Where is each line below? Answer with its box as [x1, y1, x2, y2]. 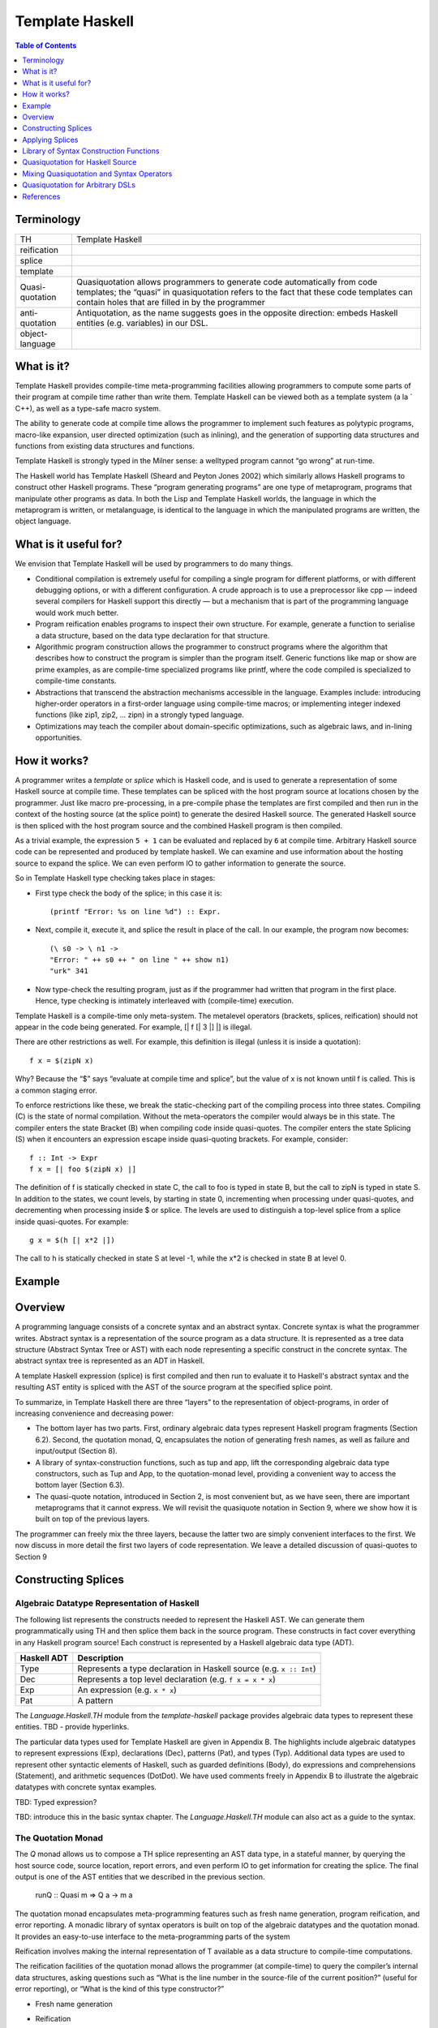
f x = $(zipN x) [29, 1055, 94, 1065]
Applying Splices [22, 135, 79, 144]
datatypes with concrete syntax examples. [15, 1782, 157, 1792]
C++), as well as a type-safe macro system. [15, 403, 161, 413]
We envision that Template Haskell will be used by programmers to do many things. [15, 559, 294, 569]
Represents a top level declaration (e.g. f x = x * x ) [77, 1674, 276, 1685]
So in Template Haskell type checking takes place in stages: [15, 873, 216, 883]
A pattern [77, 1695, 114, 1706]
